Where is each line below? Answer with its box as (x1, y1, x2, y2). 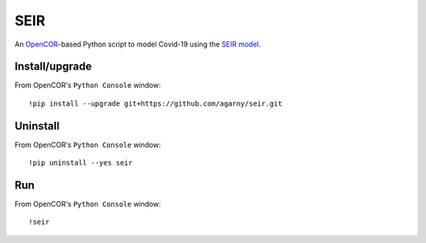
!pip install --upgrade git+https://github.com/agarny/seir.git (28, 99, 283, 108)
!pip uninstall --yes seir (28, 159, 133, 167)
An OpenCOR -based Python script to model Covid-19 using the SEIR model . (14, 39, 261, 49)
